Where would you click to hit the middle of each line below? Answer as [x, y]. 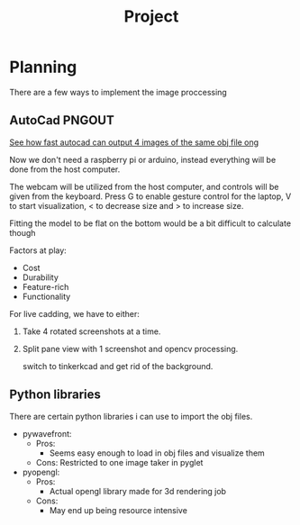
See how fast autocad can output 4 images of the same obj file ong [134, 142]
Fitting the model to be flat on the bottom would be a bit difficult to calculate [150, 223]
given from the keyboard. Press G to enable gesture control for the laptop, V [150, 196]
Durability [40, 277]
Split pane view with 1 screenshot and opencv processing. [130, 348]
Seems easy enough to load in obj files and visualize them [157, 453]
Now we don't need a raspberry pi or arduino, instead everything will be [143, 159]
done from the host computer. [65, 169]
